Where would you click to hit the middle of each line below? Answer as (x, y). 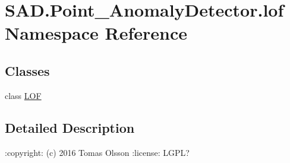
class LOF (23, 95)
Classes (27, 70)
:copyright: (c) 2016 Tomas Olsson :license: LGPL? (97, 152)
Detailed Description (70, 127)
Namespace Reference (96, 33)
